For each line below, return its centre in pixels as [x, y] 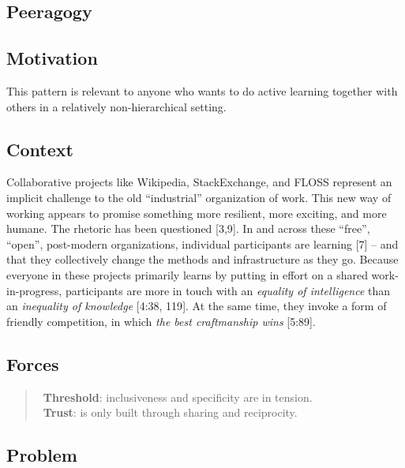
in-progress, [34, 290]
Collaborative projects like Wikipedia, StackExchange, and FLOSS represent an [199, 182]
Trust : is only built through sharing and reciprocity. [170, 412]
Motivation [52, 58]
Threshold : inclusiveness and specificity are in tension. [178, 397]
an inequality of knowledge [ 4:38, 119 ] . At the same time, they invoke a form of [197, 306]
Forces [33, 363]
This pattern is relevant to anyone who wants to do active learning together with [202, 90]
